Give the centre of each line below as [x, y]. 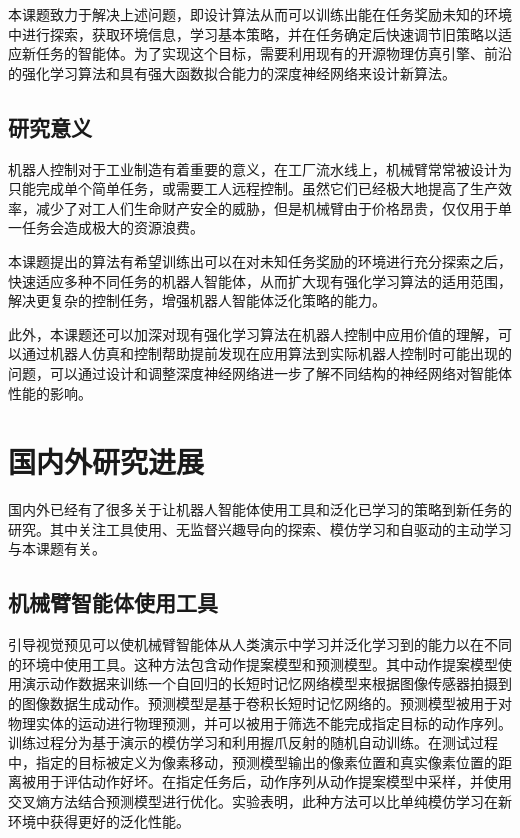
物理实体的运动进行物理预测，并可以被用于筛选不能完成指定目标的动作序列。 [260, 722]
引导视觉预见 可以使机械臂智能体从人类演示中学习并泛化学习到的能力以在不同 [260, 644]
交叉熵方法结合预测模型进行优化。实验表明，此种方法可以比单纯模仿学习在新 [260, 800]
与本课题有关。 [57, 548]
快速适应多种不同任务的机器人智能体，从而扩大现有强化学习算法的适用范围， [260, 280]
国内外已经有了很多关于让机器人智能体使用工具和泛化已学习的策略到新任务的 [260, 509]
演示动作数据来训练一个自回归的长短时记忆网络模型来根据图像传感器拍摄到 [266, 683]
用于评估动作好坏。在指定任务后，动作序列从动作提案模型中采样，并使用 [273, 781]
